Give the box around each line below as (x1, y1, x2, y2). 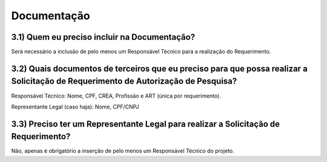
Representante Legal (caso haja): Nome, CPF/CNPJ (11, 103, 139, 110)
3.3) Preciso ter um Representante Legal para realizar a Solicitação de (11, 119, 280, 129)
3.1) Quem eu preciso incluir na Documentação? (11, 32, 196, 42)
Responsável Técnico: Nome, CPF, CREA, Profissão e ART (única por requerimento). (11, 92, 221, 99)
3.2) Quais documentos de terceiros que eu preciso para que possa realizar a (11, 63, 308, 73)
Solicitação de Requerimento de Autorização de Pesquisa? (11, 76, 237, 87)
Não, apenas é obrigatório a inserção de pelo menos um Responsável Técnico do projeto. (11, 148, 234, 155)
